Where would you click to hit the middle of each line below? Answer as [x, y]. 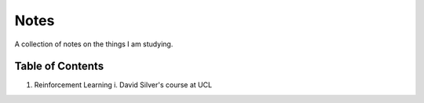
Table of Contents [59, 66]
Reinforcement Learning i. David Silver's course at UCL [123, 85]
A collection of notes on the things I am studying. [94, 44]
